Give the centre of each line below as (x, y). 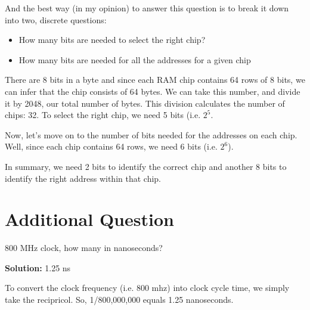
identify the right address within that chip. (83, 178)
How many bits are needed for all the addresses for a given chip (135, 59)
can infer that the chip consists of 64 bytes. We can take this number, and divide (153, 91)
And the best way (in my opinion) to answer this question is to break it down (147, 8)
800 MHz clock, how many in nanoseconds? (84, 248)
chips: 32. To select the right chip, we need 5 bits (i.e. (103, 115)
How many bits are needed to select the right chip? (112, 40)
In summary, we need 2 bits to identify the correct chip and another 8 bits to (146, 166)
